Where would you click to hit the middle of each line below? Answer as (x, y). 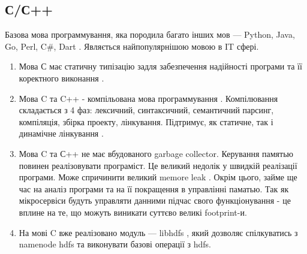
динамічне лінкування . (61, 133)
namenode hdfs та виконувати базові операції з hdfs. (115, 244)
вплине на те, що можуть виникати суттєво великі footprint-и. (133, 212)
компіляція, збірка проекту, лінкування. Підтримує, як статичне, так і (146, 121)
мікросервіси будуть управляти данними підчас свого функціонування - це (155, 200)
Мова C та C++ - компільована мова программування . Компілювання (148, 98)
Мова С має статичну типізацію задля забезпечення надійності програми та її (160, 66)
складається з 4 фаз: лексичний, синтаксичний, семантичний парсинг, (146, 110)
